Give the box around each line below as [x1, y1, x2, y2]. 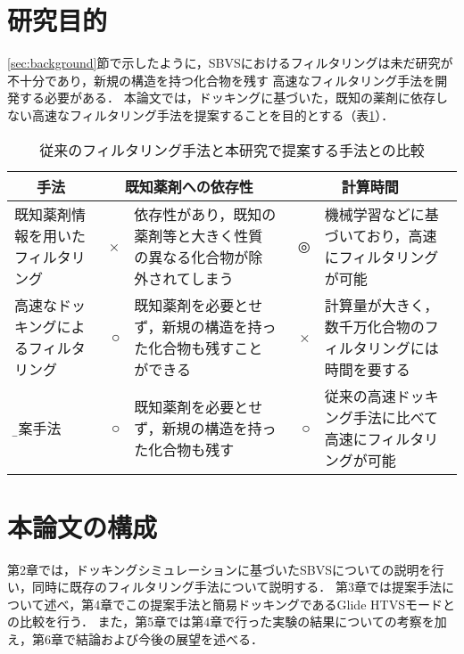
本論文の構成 [7, 508, 158, 544]
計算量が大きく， [324, 294, 439, 315]
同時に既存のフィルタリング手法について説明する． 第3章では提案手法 [31, 577, 442, 596]
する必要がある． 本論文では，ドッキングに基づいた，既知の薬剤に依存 [19, 88, 435, 107]
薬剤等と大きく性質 [134, 225, 263, 246]
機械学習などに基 [324, 203, 439, 225]
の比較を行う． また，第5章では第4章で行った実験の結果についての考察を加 [7, 612, 447, 631]
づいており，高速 [324, 225, 437, 246]
